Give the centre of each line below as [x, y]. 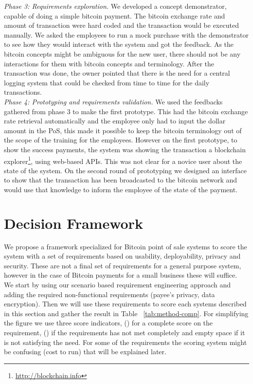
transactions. [23, 92]
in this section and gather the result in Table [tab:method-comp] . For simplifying [126, 313]
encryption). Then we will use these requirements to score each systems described [125, 304]
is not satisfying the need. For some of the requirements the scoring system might [126, 342]
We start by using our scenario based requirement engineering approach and [117, 285]
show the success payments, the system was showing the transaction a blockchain [125, 149]
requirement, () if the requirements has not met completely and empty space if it [125, 332]
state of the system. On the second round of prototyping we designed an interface [126, 170]
